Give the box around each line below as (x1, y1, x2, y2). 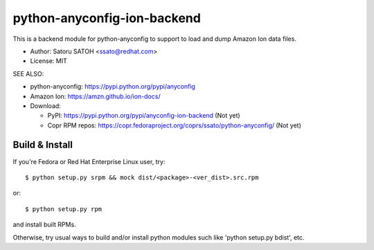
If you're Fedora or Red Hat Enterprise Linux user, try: (12, 157, 166, 166)
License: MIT (30, 57, 67, 65)
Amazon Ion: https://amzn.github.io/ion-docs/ (30, 92, 161, 100)
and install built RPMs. (12, 220, 76, 229)
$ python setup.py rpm (25, 205, 103, 213)
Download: (30, 101, 62, 110)
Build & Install (12, 139, 73, 151)
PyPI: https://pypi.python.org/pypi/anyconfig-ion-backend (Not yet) (47, 111, 240, 120)
